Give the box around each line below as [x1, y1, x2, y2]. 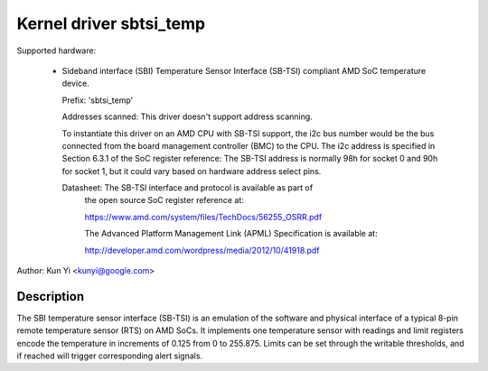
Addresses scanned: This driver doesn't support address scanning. [61, 111, 314, 122]
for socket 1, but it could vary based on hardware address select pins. [61, 165, 322, 176]
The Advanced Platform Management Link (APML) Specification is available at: [84, 228, 379, 239]
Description [16, 289, 85, 304]
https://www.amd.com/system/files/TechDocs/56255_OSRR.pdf [84, 211, 323, 222]
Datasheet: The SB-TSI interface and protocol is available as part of [61, 182, 314, 193]
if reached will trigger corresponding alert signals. [16, 350, 203, 361]
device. [61, 78, 89, 89]
